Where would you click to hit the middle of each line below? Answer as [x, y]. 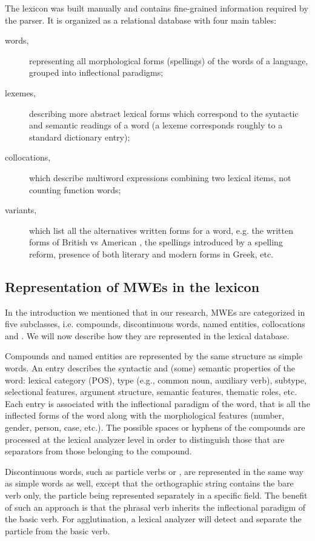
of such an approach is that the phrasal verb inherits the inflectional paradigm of [155, 507]
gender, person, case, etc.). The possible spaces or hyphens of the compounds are [155, 427]
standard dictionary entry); [80, 137]
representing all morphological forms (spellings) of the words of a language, [169, 60]
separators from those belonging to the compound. [98, 451]
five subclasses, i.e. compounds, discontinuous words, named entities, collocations [155, 324]
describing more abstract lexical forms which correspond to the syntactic [164, 113]
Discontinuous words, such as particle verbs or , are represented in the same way [154, 471]
